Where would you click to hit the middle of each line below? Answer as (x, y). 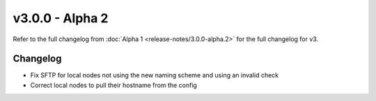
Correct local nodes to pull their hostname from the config (114, 85)
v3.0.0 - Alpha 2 (61, 18)
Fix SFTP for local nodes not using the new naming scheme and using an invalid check (155, 75)
